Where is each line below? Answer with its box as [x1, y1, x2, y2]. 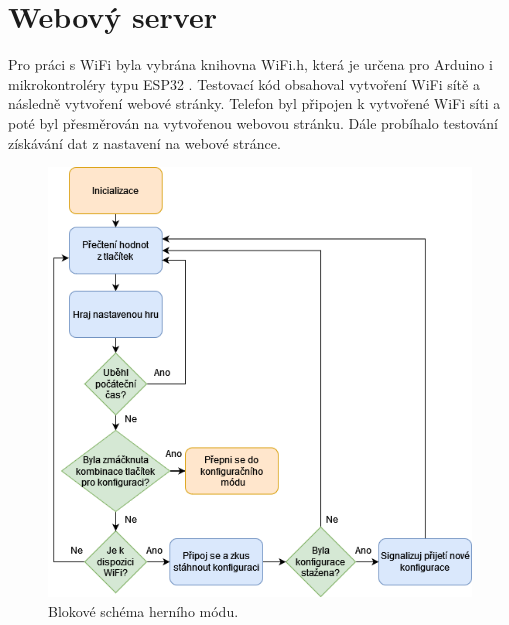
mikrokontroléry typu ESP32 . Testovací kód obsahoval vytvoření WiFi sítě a [8, 73, 480, 94]
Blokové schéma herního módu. [48, 600, 239, 621]
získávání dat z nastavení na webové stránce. [8, 132, 281, 153]
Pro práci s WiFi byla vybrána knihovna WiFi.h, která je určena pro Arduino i [8, 54, 493, 75]
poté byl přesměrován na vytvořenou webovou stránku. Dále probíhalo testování [8, 112, 498, 133]
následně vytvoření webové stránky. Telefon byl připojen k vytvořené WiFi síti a [8, 93, 501, 114]
